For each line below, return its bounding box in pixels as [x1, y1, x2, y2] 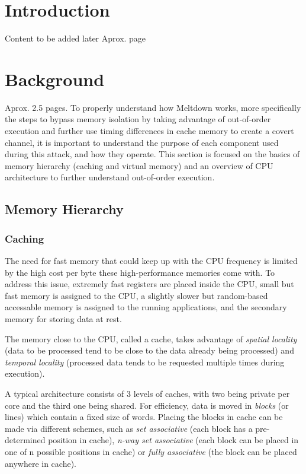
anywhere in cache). [5, 457, 76, 469]
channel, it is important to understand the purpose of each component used [5, 136, 279, 148]
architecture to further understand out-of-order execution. [5, 171, 215, 183]
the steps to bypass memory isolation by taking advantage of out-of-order [5, 113, 271, 125]
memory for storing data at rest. [5, 312, 122, 325]
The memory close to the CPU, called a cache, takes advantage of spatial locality [5, 332, 297, 345]
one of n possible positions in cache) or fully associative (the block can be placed [5, 445, 297, 457]
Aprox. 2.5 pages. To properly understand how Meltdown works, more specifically [5, 101, 301, 113]
